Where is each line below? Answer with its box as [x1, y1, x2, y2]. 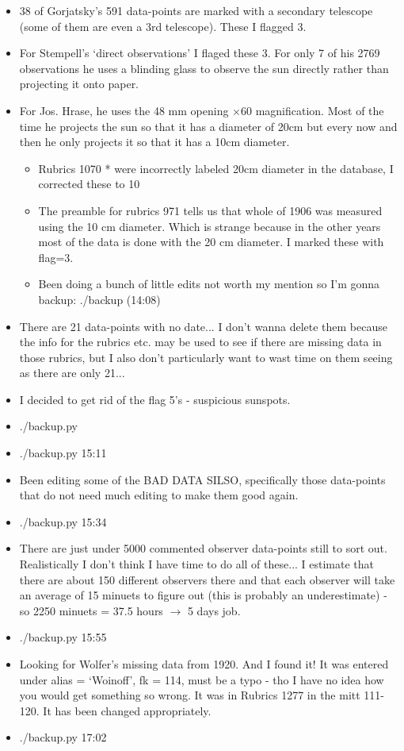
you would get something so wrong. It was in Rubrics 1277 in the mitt [19, 687, 360, 703]
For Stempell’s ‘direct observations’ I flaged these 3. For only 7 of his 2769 [19, 44, 380, 61]
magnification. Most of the [255, 102, 384, 118]
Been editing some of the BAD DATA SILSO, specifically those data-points [19, 471, 386, 487]
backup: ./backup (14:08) [38, 291, 161, 307]
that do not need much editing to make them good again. [19, 487, 299, 503]
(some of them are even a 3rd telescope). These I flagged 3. [19, 17, 307, 34]
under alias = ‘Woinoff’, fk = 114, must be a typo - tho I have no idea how [19, 671, 384, 687]
